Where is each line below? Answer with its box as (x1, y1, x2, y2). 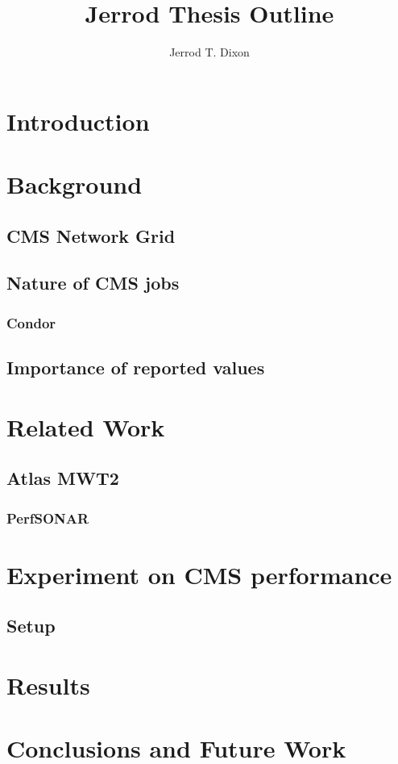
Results (6, 668, 90, 701)
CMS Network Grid (6, 223, 176, 248)
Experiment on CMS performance (6, 557, 392, 591)
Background (6, 168, 143, 201)
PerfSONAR (6, 507, 89, 528)
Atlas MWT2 (6, 465, 119, 491)
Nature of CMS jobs (6, 270, 180, 295)
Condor (6, 312, 56, 332)
